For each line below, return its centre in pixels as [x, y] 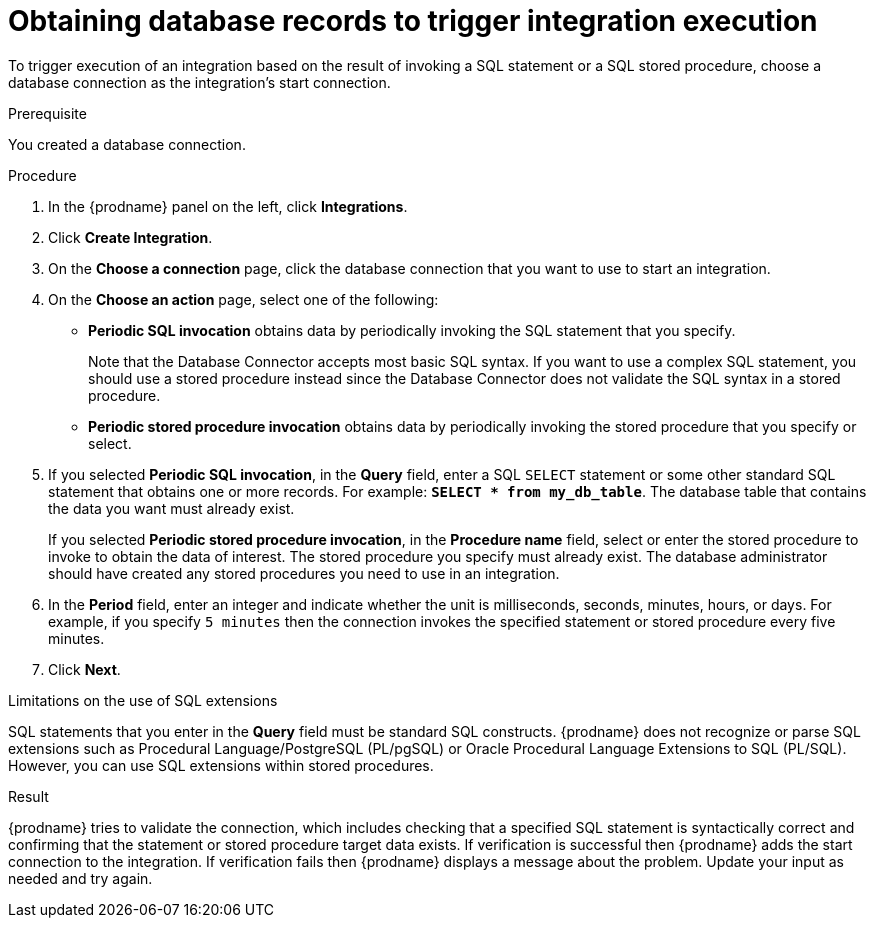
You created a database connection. [127, 144]
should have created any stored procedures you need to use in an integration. [304, 573]
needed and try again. [80, 878]
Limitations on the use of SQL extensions [143, 700]
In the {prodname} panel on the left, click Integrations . [228, 206]
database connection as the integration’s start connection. [199, 82]
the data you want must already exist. [171, 508]
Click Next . [84, 669]
